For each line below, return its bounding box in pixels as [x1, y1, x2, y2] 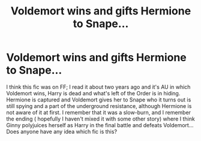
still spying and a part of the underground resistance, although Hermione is [6, 102, 192, 109]
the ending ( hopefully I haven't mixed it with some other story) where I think [6, 115, 195, 122]
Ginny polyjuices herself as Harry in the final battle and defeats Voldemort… [6, 121, 194, 128]
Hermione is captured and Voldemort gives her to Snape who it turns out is [6, 96, 191, 103]
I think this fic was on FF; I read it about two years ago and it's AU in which [6, 83, 191, 91]
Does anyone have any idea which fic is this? [6, 128, 118, 135]
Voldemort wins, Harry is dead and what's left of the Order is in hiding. [6, 89, 181, 97]
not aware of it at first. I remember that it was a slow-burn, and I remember [6, 109, 191, 116]
